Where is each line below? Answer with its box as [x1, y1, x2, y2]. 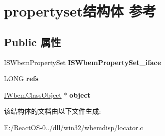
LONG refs [4, 73, 39, 84]
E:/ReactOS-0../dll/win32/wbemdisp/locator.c [4, 122, 143, 132]
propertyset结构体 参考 [4, 1, 156, 21]
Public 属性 [4, 34, 61, 49]
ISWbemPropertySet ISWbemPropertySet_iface [4, 57, 161, 67]
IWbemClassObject [4, 89, 62, 100]
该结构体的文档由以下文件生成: [4, 106, 101, 116]
